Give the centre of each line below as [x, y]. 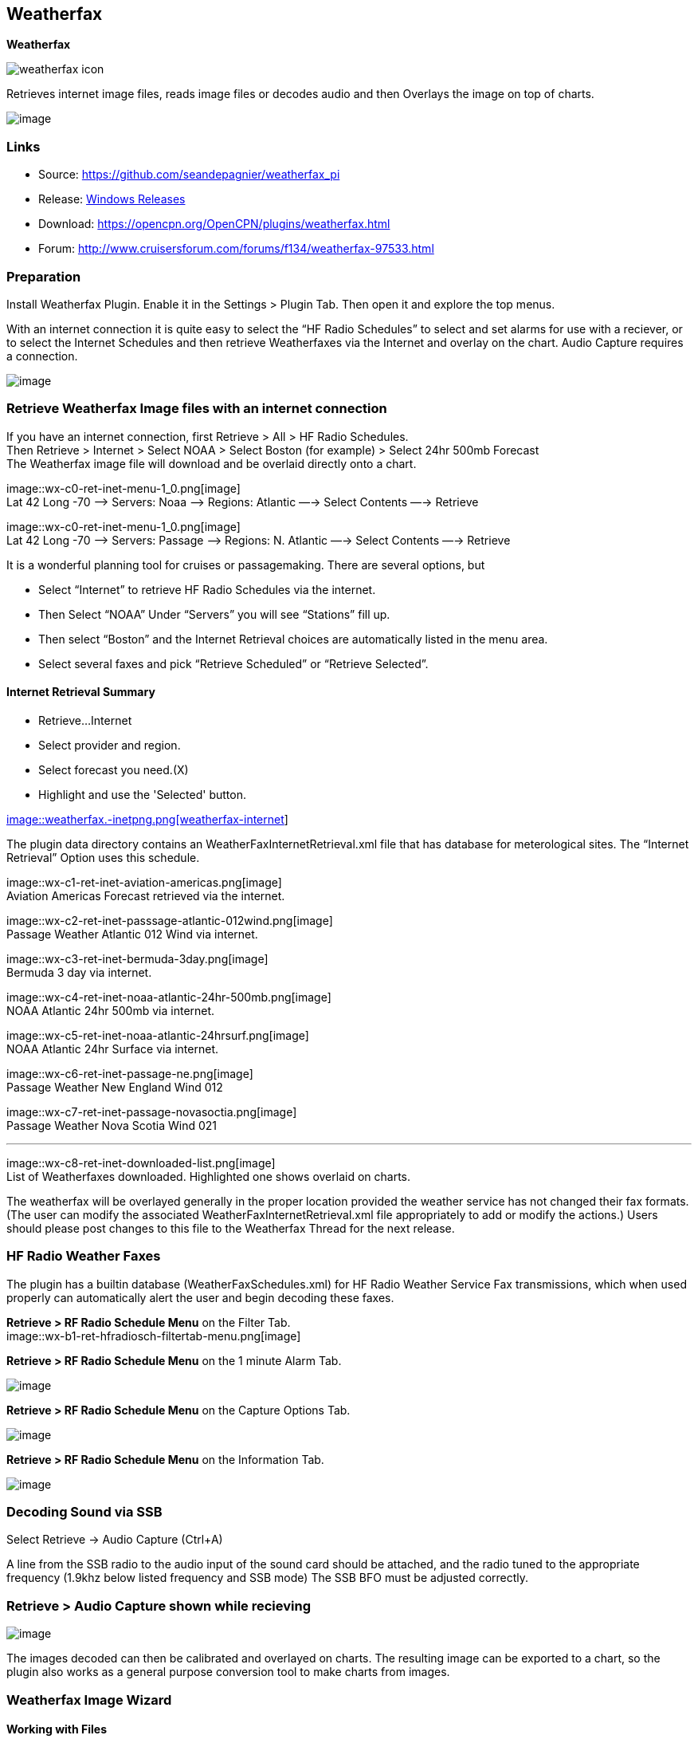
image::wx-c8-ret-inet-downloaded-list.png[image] [141, 1163]
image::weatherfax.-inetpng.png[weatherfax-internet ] [147, 819]
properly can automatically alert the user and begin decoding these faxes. [200, 1297]
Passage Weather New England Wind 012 [115, 1087]
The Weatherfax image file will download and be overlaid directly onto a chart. [212, 463]
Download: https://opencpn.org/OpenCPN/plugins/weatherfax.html [214, 224]
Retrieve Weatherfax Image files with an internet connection [197, 409]
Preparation [44, 276]
